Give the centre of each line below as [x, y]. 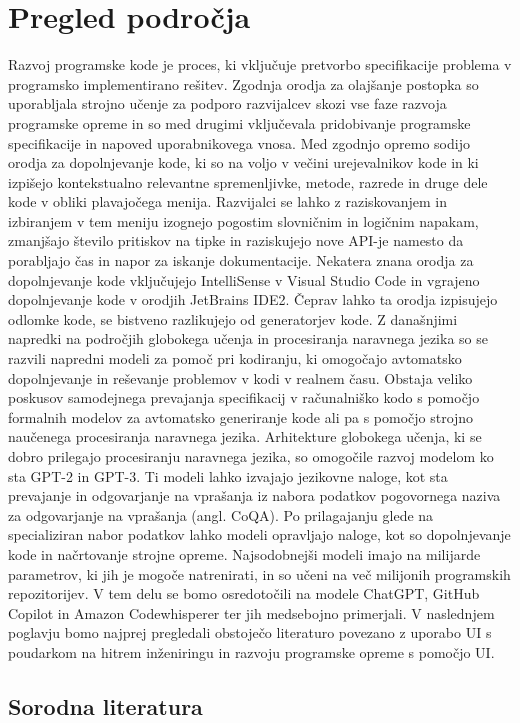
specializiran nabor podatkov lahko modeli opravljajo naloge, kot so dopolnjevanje [259, 534]
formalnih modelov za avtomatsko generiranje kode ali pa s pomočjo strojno [241, 416]
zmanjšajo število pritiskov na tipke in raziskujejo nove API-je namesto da [236, 240]
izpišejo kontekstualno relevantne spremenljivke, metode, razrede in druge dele [248, 181]
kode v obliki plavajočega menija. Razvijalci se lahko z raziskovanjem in [228, 201]
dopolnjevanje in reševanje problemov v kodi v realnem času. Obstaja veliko [240, 377]
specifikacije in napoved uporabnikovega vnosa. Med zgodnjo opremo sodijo [239, 142]
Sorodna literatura [105, 705]
